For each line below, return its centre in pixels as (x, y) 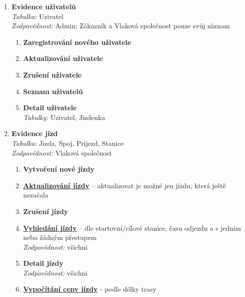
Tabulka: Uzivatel (37, 16)
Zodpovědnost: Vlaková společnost (62, 152)
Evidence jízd (34, 133)
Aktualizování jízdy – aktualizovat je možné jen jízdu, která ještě (124, 185)
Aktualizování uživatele (63, 58)
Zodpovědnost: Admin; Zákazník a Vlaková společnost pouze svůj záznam (121, 26)
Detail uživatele (50, 108)
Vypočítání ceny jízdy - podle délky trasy (90, 289)
